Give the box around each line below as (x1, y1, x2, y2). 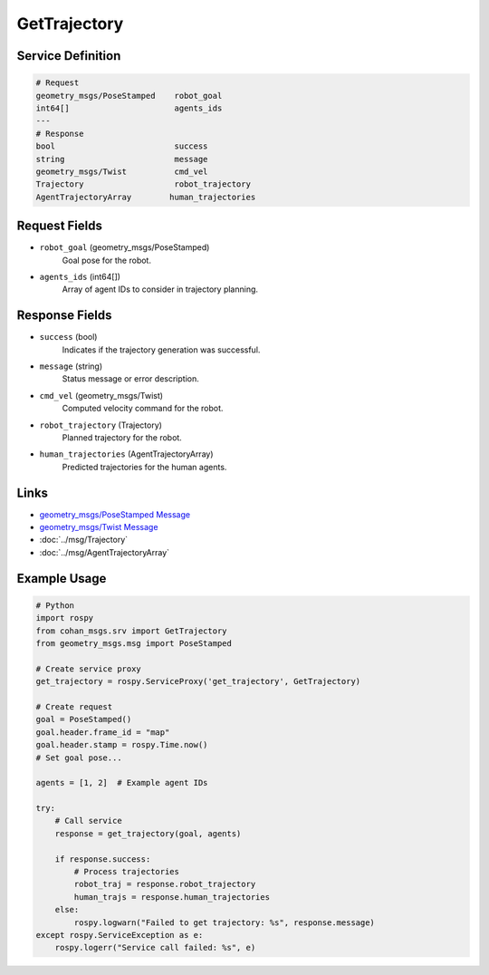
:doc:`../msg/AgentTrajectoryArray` (39, 546, 170, 557)
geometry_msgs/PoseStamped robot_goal (35, 91, 223, 101)
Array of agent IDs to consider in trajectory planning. (62, 284, 258, 294)
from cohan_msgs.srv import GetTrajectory (35, 625, 227, 636)
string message (35, 154, 208, 164)
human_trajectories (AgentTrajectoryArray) (39, 449, 214, 459)
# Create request (35, 701, 113, 711)
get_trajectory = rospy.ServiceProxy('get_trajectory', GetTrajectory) (35, 676, 361, 687)
